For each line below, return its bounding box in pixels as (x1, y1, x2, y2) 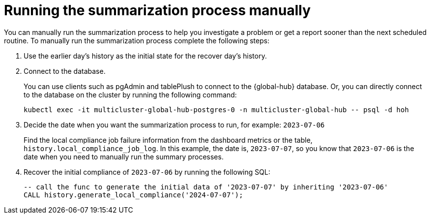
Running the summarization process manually (4, 2, 311, 19)
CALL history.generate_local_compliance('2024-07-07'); (24, 190, 243, 199)
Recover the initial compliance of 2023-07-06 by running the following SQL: (24, 167, 270, 176)
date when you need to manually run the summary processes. (24, 152, 224, 161)
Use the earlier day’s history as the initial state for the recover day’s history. (24, 51, 267, 60)
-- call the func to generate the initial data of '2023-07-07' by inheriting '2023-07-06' (24, 183, 388, 191)
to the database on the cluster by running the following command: (24, 90, 237, 99)
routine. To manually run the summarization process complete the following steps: (4, 36, 270, 45)
